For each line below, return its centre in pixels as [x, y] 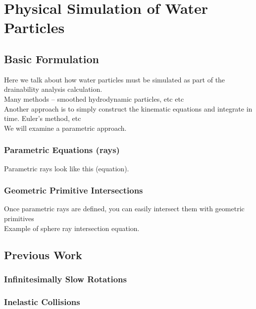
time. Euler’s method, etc [43, 118]
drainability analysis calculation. [53, 89]
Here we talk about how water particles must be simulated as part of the [115, 79]
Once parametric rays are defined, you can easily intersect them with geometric [124, 209]
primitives [19, 218]
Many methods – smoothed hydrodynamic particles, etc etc [94, 98]
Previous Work [43, 254]
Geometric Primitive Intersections [74, 190]
